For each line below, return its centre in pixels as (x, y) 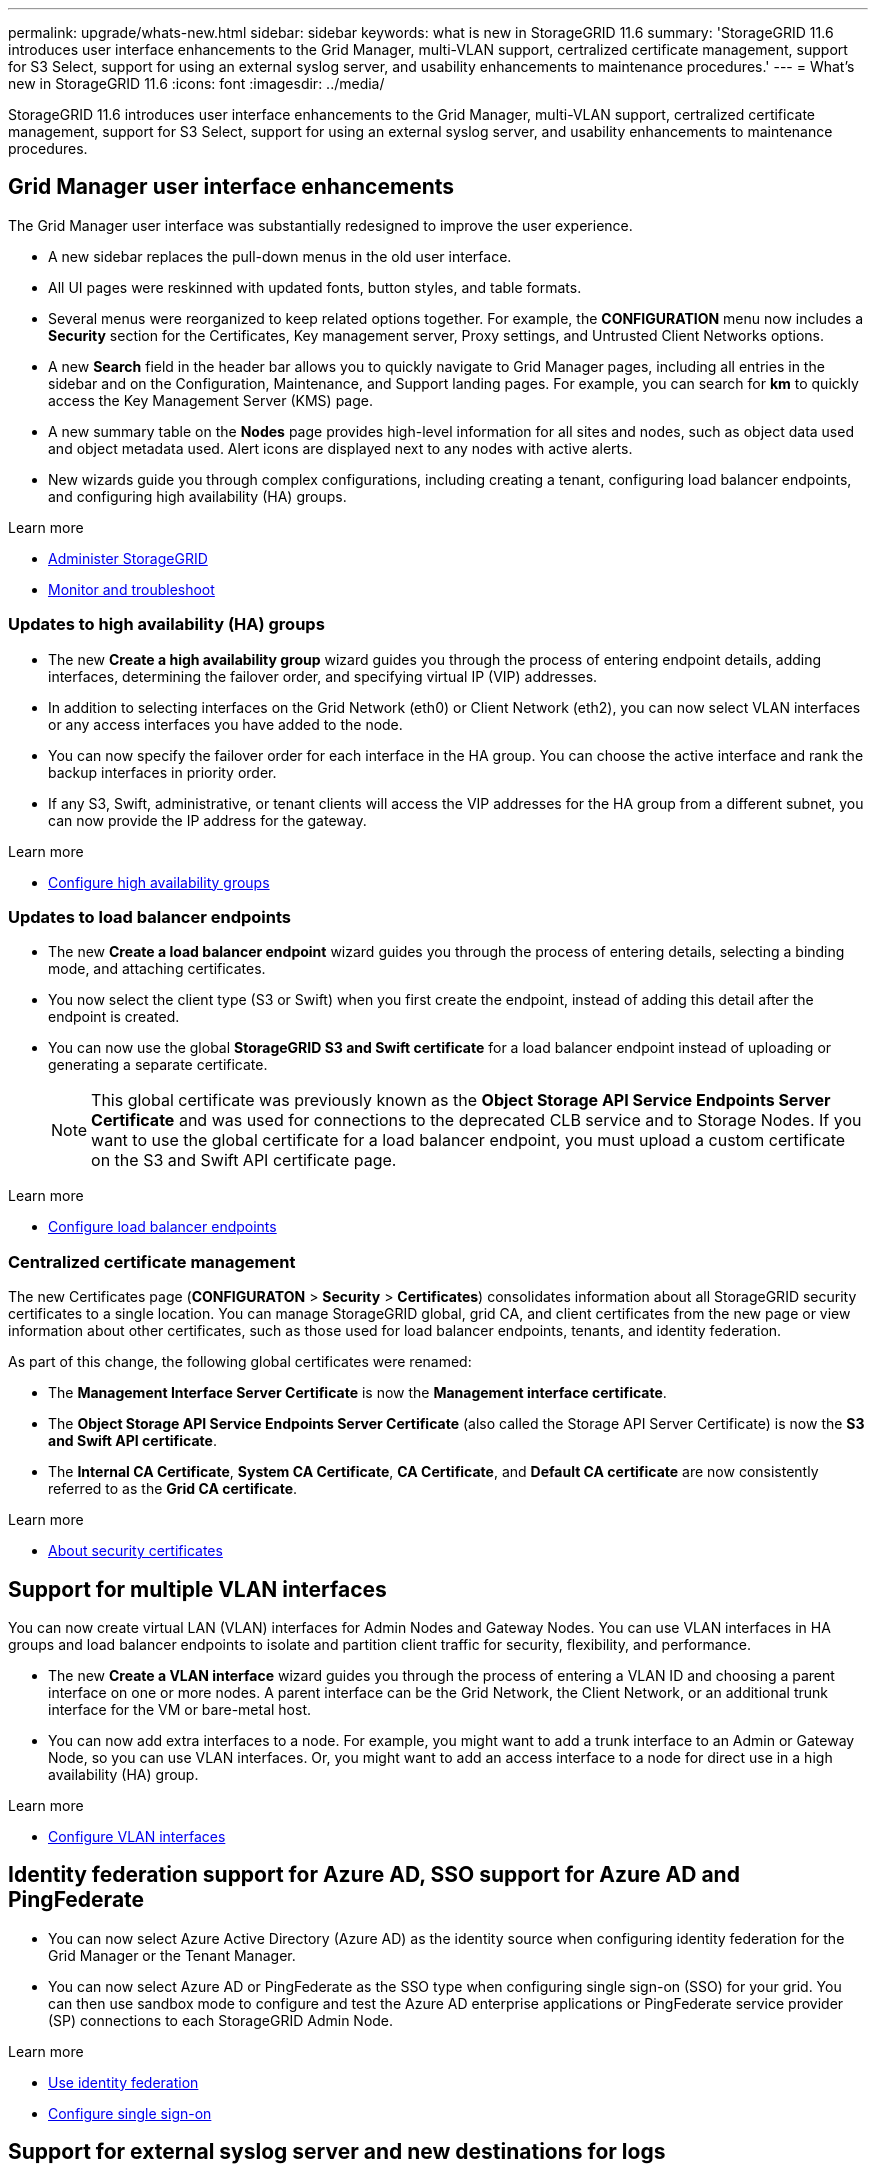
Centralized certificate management (152, 1261)
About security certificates (135, 1551)
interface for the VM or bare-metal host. (180, 1709)
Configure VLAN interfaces (137, 1836)
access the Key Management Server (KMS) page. (210, 400)
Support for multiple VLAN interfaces (197, 1589)
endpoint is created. (114, 1017)
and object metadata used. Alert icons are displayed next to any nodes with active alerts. (340, 448)
